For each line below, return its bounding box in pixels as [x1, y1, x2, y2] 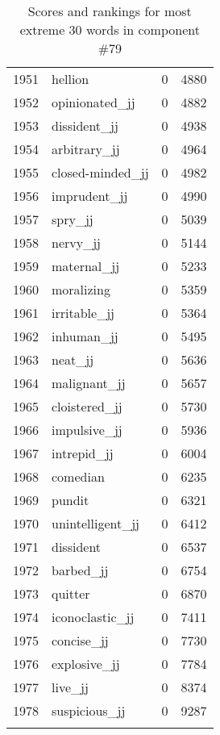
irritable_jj [52, 303, 114, 322]
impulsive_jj [52, 420, 122, 439]
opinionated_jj [52, 93, 135, 111]
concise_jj [52, 631, 109, 649]
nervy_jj [52, 233, 101, 252]
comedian [52, 467, 105, 486]
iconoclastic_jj [52, 608, 135, 626]
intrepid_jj [52, 444, 114, 462]
